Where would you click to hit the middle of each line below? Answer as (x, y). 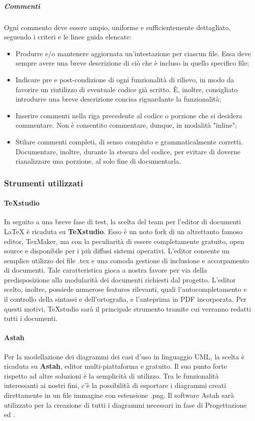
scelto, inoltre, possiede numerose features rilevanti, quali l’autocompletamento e (125, 289)
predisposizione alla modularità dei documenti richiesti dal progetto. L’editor (120, 279)
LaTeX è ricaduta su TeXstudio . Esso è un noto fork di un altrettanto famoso (123, 231)
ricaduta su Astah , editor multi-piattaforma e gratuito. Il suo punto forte (116, 366)
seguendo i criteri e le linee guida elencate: (68, 37)
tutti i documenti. (31, 318)
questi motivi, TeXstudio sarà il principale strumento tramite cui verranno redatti (127, 308)
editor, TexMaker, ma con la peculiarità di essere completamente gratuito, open (124, 241)
